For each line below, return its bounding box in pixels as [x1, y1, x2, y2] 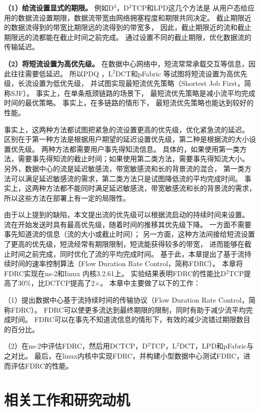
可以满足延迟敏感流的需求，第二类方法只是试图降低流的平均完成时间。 [10, 173, 242, 183]
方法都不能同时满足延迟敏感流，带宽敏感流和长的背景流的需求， [45, 183, 256, 193]
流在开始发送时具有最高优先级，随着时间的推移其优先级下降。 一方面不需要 [4, 219, 251, 229]
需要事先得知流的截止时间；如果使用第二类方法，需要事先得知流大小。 [17, 153, 249, 164]
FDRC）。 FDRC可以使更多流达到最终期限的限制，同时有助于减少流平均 [10, 304, 246, 315]
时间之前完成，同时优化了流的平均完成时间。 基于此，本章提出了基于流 [10, 248, 244, 259]
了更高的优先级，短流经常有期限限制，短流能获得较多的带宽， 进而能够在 [4, 239, 244, 249]
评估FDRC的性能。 [10, 360, 73, 371]
